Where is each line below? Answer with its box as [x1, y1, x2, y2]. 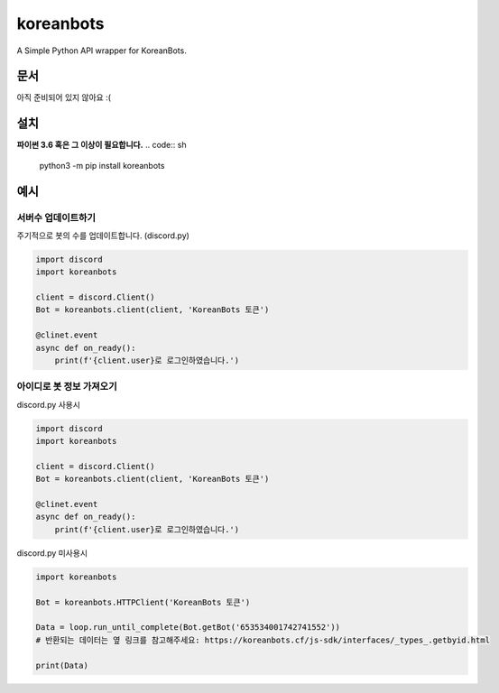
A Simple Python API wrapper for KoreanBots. [16, 45, 187, 56]
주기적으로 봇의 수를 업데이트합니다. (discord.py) [16, 230, 189, 241]
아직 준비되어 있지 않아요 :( [16, 92, 112, 103]
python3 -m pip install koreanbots [39, 160, 165, 171]
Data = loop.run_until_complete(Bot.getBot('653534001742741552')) [35, 623, 341, 633]
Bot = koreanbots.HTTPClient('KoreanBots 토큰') [35, 596, 251, 607]
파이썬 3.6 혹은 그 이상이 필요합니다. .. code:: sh [16, 140, 187, 151]
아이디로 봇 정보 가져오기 [16, 380, 117, 393]
